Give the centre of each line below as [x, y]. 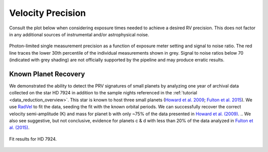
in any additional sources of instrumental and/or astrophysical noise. [79, 34]
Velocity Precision [48, 13]
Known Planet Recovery [47, 74]
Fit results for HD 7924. [33, 139]
